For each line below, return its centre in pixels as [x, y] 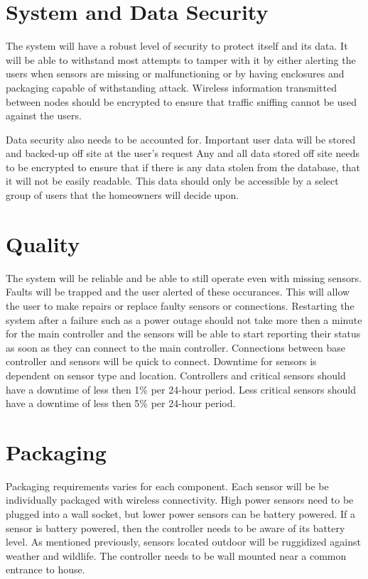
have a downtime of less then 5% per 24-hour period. [121, 403]
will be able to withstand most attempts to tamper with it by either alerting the [181, 59]
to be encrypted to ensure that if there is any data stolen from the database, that [183, 167]
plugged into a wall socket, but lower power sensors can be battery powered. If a [181, 514]
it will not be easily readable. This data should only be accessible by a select [172, 181]
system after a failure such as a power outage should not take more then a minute [184, 319]
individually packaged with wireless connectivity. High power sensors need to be [180, 500]
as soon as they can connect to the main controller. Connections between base [175, 347]
